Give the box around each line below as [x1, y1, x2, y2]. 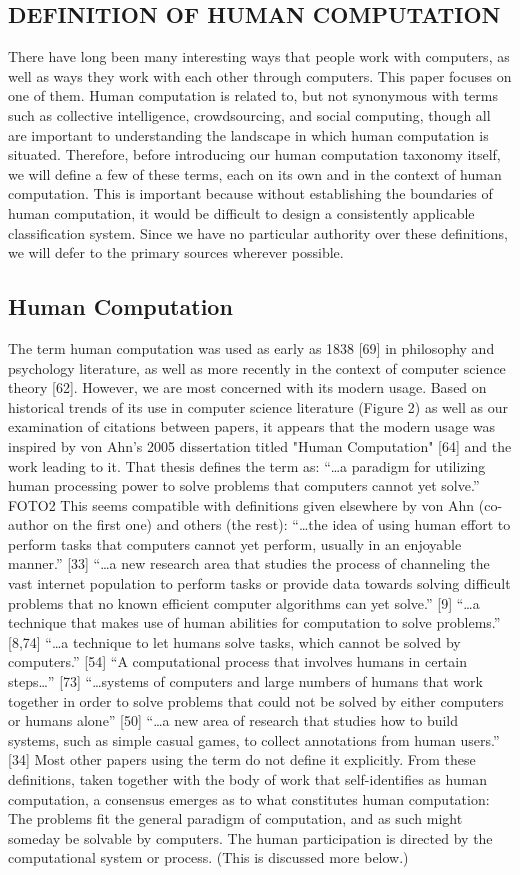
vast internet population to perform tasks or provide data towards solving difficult [8, 573, 511, 594]
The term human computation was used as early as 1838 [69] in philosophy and [8, 337, 495, 358]
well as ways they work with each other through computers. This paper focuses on [8, 65, 512, 86]
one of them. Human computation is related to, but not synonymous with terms [8, 85, 498, 106]
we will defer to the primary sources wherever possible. [8, 242, 344, 263]
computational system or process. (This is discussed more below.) [8, 847, 409, 868]
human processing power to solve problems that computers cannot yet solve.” [8, 475, 480, 496]
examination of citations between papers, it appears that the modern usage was [8, 416, 495, 437]
